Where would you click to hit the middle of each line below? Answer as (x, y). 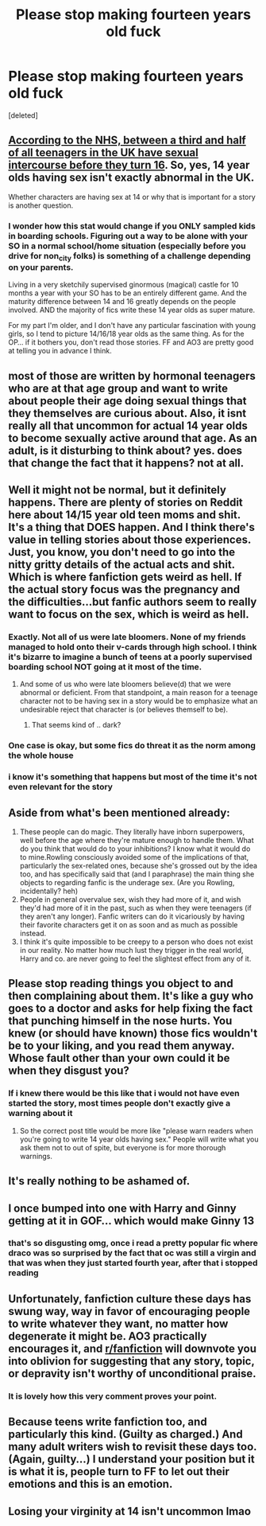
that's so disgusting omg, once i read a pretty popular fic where (133, 1243)
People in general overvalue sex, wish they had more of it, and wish (130, 900)
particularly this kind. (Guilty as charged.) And (126, 1434)
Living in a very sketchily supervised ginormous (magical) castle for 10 (123, 285)
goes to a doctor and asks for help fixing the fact (131, 1009)
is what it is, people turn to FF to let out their (119, 1471)
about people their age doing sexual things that (127, 401)
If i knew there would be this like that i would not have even (124, 1094)
